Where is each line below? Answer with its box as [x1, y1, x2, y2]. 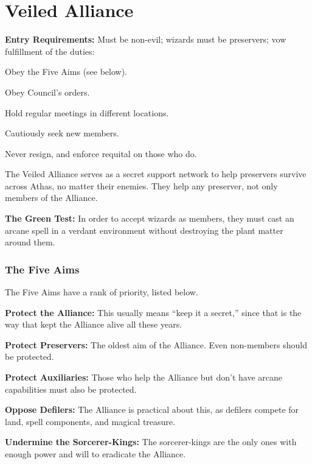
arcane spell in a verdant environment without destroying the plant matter [5, 223, 283, 236]
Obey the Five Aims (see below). [5, 65, 127, 78]
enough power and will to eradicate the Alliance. [5, 448, 186, 460]
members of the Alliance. [5, 191, 98, 204]
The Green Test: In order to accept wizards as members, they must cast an [5, 212, 294, 225]
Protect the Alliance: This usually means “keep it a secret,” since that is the [5, 306, 302, 318]
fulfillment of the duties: [5, 44, 95, 57]
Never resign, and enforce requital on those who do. [5, 147, 197, 160]
